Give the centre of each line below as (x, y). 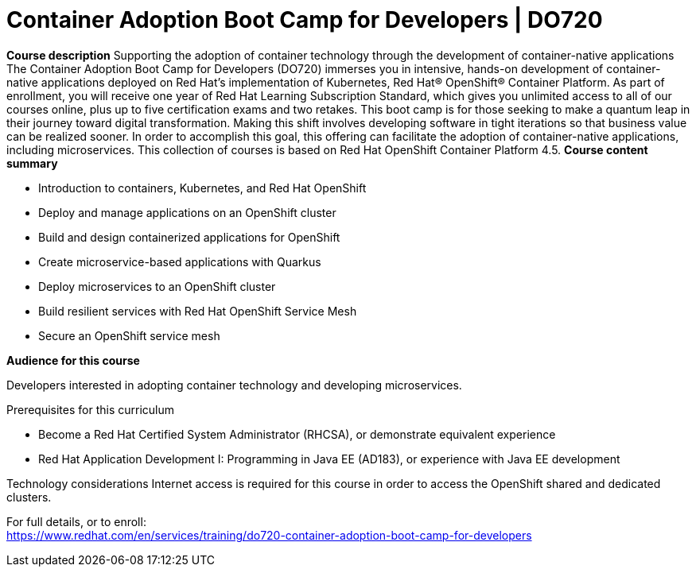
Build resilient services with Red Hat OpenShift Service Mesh (198, 311)
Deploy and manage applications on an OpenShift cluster (187, 212)
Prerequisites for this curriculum (91, 409)
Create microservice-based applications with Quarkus (180, 261)
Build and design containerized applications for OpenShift (189, 237)
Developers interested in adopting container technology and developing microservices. (234, 385)
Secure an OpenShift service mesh (129, 335)
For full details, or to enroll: (76, 521)
